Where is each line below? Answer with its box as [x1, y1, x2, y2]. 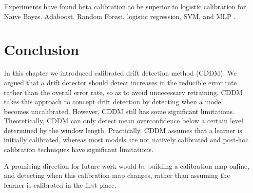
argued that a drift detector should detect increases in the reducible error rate [4, 77, 237, 87]
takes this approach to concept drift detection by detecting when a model [4, 96, 223, 107]
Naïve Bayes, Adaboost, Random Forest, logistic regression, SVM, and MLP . [4, 11, 236, 21]
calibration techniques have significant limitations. [4, 144, 154, 154]
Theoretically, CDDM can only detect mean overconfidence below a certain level [4, 116, 243, 126]
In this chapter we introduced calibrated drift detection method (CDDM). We [4, 68, 237, 78]
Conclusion [4, 39, 79, 59]
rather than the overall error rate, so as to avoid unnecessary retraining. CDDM [4, 87, 243, 97]
